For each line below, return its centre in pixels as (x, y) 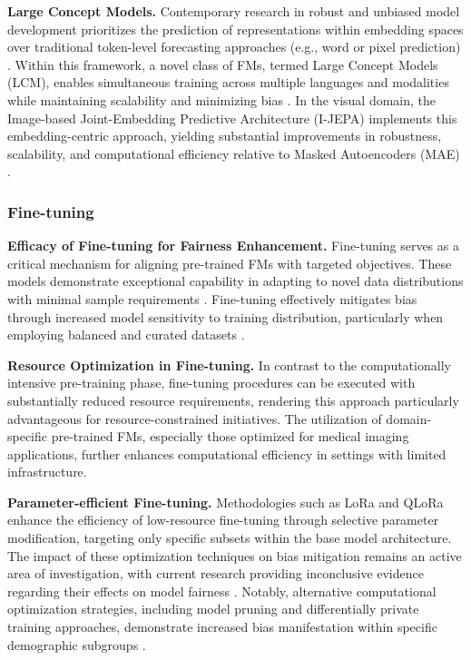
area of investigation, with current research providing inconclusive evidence (216, 573)
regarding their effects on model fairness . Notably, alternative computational (222, 591)
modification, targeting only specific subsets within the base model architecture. (230, 538)
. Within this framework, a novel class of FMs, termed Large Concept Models (223, 64)
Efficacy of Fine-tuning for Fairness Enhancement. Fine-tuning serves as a (233, 246)
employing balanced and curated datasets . (126, 335)
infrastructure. (47, 472)
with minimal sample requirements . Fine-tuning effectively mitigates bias (212, 298)
